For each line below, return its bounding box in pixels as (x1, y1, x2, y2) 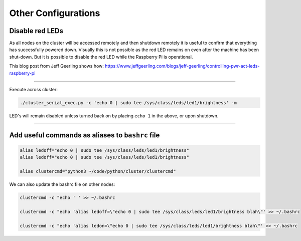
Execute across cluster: (9, 87, 58, 93)
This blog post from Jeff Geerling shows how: (9, 63, 104, 69)
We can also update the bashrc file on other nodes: (9, 181, 115, 187)
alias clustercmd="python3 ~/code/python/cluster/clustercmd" (20, 168, 176, 174)
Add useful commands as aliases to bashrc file (9, 131, 160, 139)
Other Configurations (9, 8, 100, 19)
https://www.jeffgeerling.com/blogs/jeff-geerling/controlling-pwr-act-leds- (104, 63, 260, 69)
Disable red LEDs (9, 27, 64, 35)
